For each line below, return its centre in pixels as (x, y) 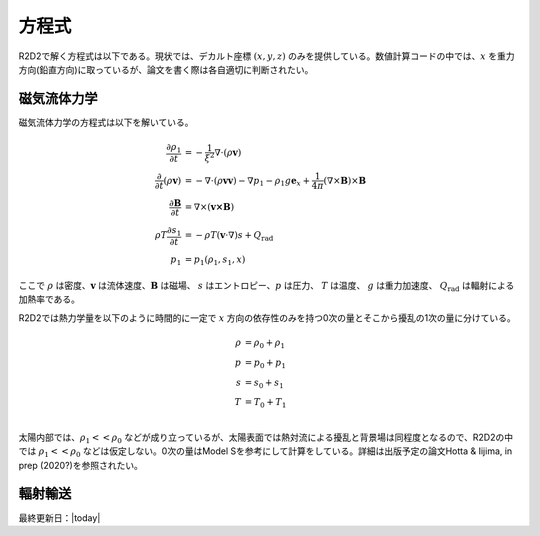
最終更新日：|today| (59, 517)
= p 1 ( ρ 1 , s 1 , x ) (215, 260)
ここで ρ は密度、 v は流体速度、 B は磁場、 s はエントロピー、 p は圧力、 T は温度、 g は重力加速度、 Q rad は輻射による (266, 287)
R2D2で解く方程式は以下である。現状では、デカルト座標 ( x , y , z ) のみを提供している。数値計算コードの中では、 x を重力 (266, 56)
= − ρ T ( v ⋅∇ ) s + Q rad (229, 236)
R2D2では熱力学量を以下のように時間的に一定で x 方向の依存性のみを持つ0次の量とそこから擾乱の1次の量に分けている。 (267, 317)
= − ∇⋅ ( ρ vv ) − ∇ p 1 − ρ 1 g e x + (247, 182)
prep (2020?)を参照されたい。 (81, 465)
